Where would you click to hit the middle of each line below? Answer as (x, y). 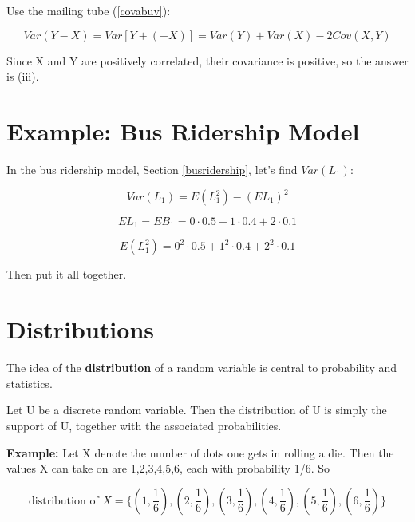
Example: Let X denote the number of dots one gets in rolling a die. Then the (200, 452)
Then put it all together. (67, 274)
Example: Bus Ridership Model (183, 130)
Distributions (80, 329)
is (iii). (23, 76)
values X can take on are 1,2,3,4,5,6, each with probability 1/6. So (168, 468)
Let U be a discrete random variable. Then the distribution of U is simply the (197, 410)
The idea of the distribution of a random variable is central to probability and (202, 368)
